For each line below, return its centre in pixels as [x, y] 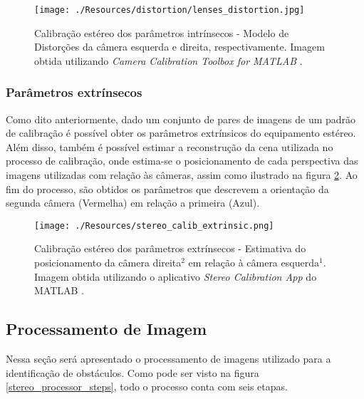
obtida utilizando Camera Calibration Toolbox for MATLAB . [168, 60]
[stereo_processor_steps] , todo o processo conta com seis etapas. [147, 387]
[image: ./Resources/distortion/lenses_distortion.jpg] [170, 10]
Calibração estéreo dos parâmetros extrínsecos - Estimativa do [170, 248]
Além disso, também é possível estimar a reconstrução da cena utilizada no [170, 146]
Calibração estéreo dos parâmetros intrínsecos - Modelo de [162, 32]
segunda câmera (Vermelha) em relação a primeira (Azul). [133, 203]
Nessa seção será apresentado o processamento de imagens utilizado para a [168, 359]
